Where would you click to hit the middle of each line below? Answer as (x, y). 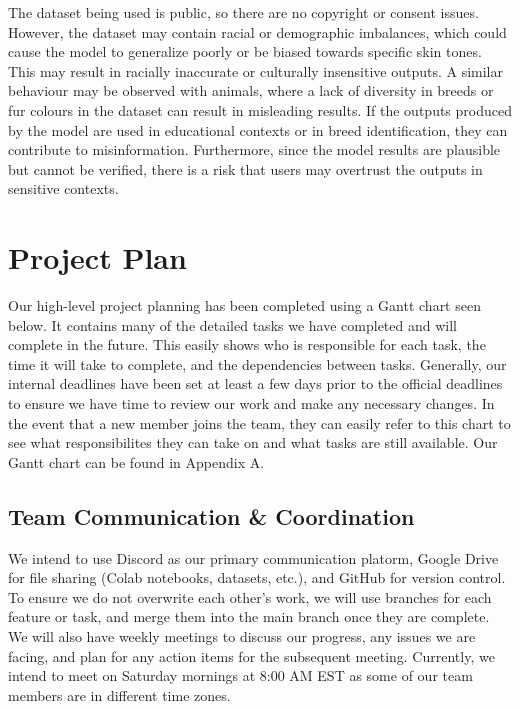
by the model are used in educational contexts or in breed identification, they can (258, 129)
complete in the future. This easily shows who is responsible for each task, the (247, 344)
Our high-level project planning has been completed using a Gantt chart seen (244, 305)
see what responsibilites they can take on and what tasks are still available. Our (253, 442)
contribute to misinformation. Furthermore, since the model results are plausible (254, 149)
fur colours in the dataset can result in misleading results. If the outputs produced (260, 109)
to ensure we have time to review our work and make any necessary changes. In (251, 403)
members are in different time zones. (119, 694)
